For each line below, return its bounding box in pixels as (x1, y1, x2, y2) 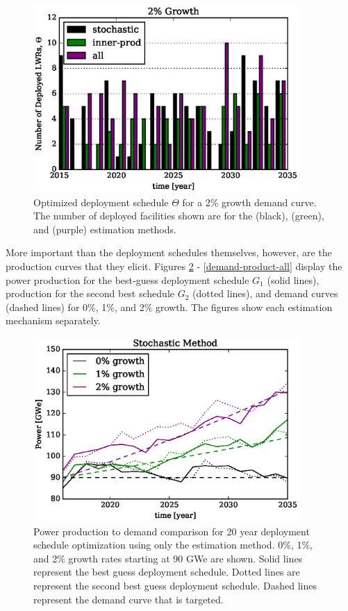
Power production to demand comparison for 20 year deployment (33, 524, 310, 538)
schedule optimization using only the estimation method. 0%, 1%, (33, 537, 313, 552)
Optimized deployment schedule (33, 194, 169, 209)
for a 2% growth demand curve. (182, 194, 317, 209)
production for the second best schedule (6, 286, 174, 301)
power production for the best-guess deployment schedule (6, 272, 249, 287)
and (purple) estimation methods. (33, 221, 176, 236)
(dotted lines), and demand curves (192, 286, 338, 301)
